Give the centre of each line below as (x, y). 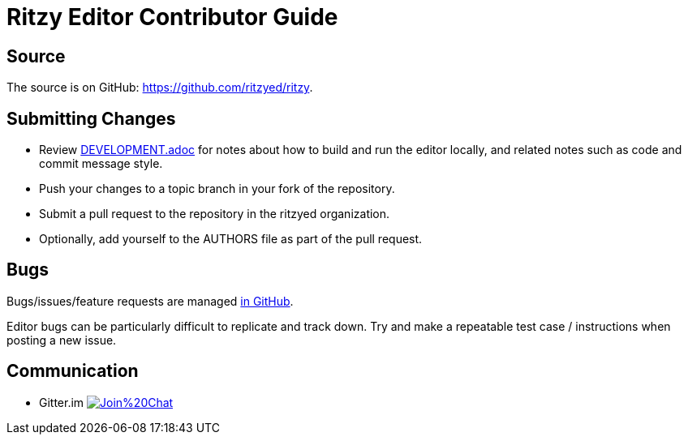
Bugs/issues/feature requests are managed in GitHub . (150, 301)
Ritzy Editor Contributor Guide (172, 17)
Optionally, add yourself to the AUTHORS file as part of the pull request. (231, 239)
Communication (73, 371)
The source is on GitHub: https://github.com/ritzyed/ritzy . (160, 88)
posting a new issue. (62, 340)
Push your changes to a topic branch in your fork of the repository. (217, 189)
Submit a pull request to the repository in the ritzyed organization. (215, 214)
